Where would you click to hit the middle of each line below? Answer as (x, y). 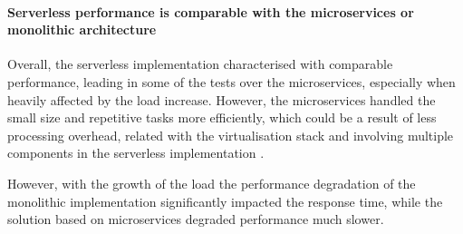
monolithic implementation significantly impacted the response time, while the (225, 201)
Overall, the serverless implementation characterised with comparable (200, 64)
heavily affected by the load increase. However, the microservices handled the (222, 99)
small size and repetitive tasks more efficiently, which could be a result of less (222, 117)
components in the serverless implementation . (136, 153)
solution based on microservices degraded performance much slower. (196, 219)
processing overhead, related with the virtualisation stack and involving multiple (231, 135)
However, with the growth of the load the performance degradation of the (212, 183)
